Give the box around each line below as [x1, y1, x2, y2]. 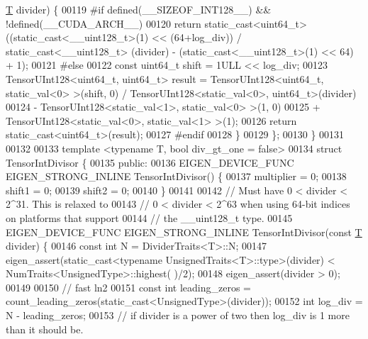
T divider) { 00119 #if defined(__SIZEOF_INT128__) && [6, 2, 272, 16]
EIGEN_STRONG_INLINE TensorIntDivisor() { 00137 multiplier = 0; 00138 [6, 169, 347, 184]
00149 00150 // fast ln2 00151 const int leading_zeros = [6, 279, 252, 294]
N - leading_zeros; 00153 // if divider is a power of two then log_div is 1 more [6, 308, 350, 323]
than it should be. [6, 321, 84, 336]
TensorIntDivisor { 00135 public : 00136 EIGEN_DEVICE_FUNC [6, 155, 294, 169]
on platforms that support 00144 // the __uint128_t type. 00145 [6, 210, 293, 225]
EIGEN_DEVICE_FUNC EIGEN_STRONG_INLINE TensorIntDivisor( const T [6, 224, 362, 239]
